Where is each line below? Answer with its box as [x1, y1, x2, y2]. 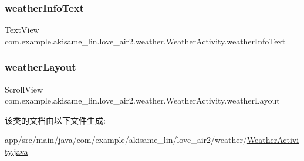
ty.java [5, 145, 28, 157]
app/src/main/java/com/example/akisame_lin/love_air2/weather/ [5, 133, 247, 146]
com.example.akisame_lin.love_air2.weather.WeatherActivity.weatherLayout [5, 94, 280, 107]
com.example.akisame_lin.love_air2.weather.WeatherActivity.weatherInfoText [5, 35, 286, 47]
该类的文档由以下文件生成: [5, 114, 106, 126]
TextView [5, 23, 39, 36]
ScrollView [5, 83, 43, 95]
